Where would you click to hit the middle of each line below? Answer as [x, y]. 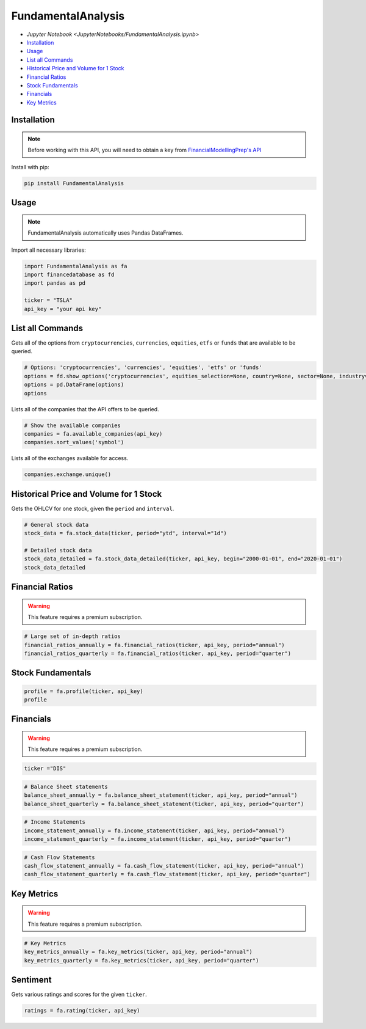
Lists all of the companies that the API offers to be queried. [85, 409]
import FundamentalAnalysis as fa [76, 266]
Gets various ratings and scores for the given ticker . [79, 994]
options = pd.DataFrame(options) [74, 385]
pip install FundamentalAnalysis [74, 183]
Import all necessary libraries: [48, 250]
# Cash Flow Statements [60, 857]
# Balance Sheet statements [66, 786]
